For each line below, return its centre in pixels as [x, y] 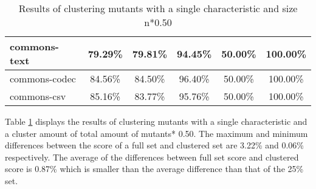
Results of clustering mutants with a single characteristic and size [158, 8]
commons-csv [38, 96]
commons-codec [43, 78]
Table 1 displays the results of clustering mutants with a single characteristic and [156, 121]
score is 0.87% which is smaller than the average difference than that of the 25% [154, 169]
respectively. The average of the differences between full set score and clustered [152, 157]
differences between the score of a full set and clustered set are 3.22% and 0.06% [155, 145]
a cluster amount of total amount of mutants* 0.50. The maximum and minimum [156, 133]
